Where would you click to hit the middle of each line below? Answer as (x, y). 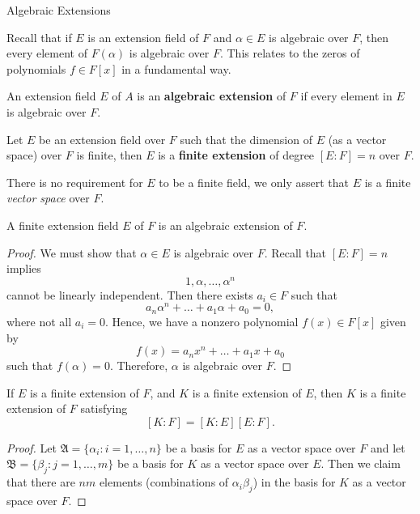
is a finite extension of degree (236, 155)
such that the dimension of (246, 139)
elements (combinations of (164, 482)
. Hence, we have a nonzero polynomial (202, 321)
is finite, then (109, 155)
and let (388, 447)
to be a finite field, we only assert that (254, 182)
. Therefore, (139, 365)
